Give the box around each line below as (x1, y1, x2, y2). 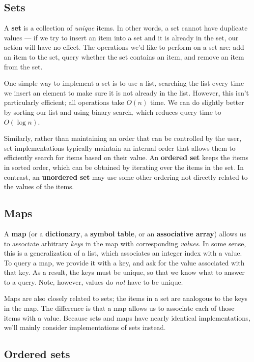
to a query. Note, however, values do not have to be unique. (4, 276, 183, 287)
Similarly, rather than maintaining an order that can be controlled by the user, (4, 133, 242, 143)
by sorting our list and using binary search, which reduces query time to (4, 106, 222, 117)
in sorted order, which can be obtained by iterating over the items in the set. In (4, 162, 244, 172)
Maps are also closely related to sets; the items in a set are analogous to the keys (4, 293, 248, 303)
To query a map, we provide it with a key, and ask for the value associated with (4, 257, 245, 267)
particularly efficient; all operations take (4, 97, 124, 107)
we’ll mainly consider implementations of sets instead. (4, 322, 166, 332)
